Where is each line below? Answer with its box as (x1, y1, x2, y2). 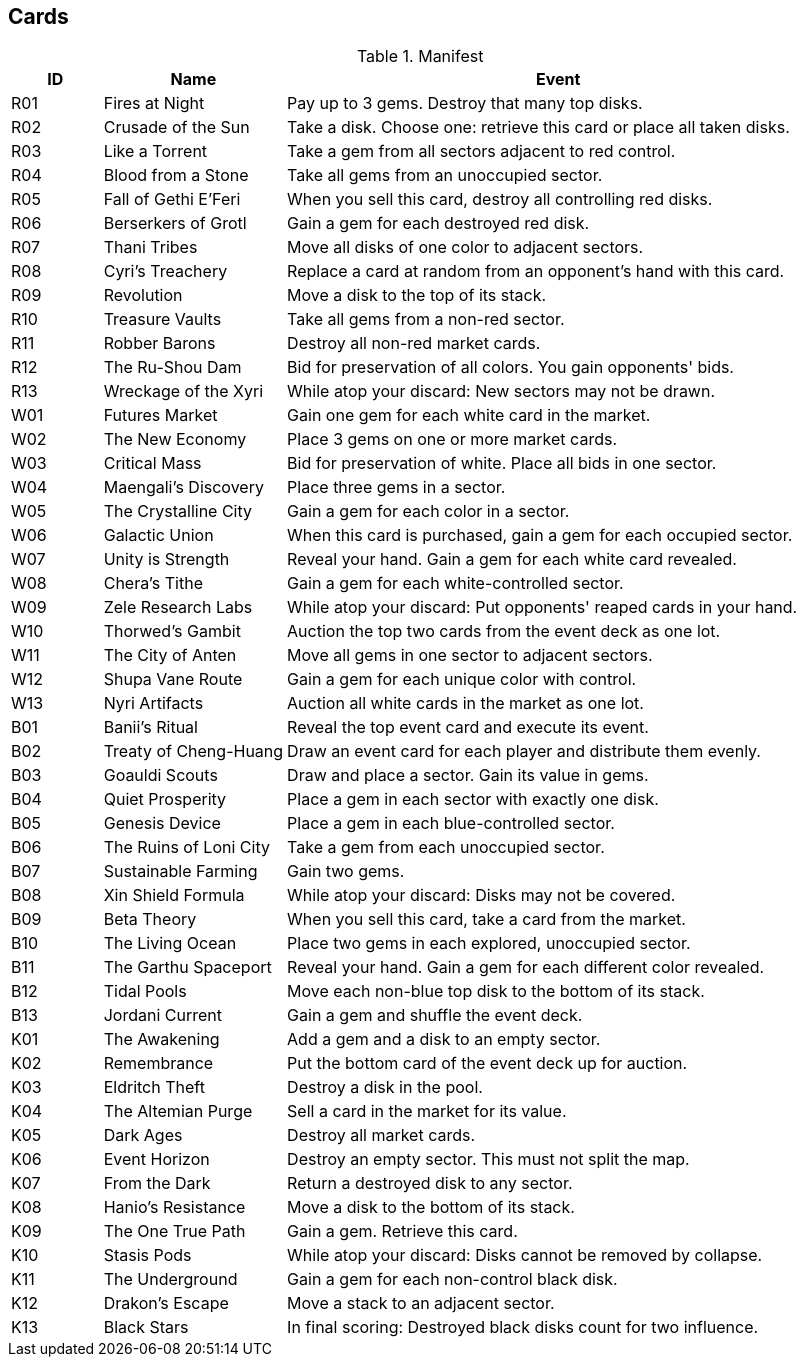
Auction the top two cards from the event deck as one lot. (287, 621, 721, 642)
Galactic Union (103, 525, 214, 546)
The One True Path (103, 1221, 246, 1242)
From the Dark (103, 1173, 211, 1194)
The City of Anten (103, 645, 237, 666)
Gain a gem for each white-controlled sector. (287, 573, 624, 594)
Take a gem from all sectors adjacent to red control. (287, 141, 676, 162)
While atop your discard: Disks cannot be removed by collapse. (287, 1245, 763, 1266)
